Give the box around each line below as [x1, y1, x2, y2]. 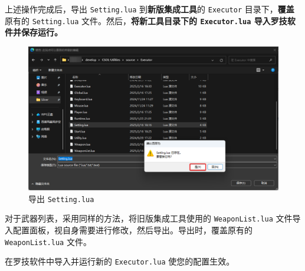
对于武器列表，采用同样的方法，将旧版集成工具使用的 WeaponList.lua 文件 [5, 212, 293, 224]
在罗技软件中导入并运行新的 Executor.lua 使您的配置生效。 [5, 255, 235, 267]
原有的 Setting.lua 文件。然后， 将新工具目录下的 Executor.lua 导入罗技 [5, 14, 287, 27]
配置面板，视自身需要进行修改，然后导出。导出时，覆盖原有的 [12, 224, 252, 236]
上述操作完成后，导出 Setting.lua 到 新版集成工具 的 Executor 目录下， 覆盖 [5, 3, 294, 15]
